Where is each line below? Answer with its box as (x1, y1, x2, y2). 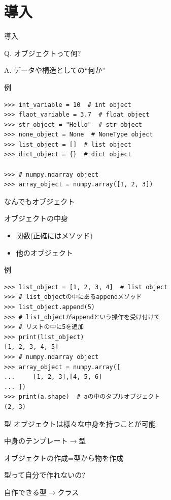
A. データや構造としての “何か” (4, 65, 106, 75)
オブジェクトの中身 (4, 213, 68, 224)
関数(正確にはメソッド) (16, 230, 93, 241)
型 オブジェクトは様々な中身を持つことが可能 (4, 418, 156, 429)
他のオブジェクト (16, 247, 73, 258)
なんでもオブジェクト (4, 196, 75, 206)
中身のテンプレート (4, 435, 68, 446)
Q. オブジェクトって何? (4, 47, 81, 58)
